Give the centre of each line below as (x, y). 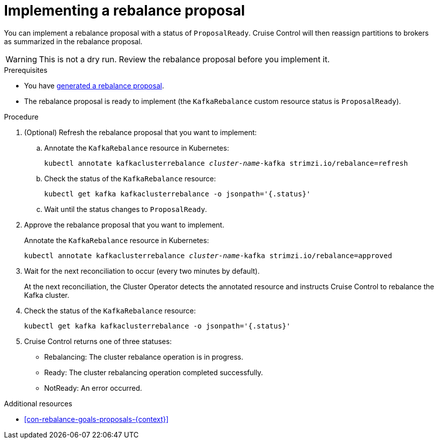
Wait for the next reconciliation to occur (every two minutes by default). (142, 271)
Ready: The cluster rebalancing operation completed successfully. (154, 372)
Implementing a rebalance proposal (125, 11)
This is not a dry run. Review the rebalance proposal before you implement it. (184, 59)
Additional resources (38, 403)
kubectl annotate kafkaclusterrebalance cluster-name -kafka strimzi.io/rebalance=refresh (226, 163)
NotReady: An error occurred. (93, 388)
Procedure (21, 117)
